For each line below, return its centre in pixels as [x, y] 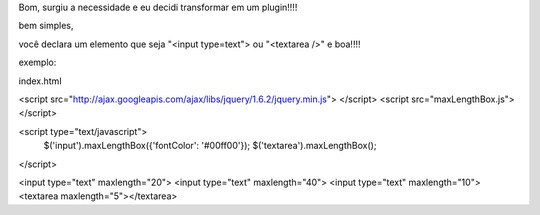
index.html [40, 81]
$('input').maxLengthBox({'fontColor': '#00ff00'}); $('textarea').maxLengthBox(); [210, 146]
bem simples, [46, 26]
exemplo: [37, 62]
